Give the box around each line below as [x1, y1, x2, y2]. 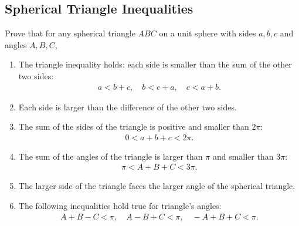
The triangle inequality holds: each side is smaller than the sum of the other [18, 58, 292, 70]
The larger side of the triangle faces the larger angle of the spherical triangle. [18, 180, 295, 192]
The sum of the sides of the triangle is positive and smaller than [18, 120, 249, 133]
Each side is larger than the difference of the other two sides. [18, 100, 237, 113]
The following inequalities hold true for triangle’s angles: [18, 200, 222, 212]
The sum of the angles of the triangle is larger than [18, 150, 203, 162]
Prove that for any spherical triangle [5, 27, 135, 39]
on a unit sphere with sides [159, 27, 256, 39]
